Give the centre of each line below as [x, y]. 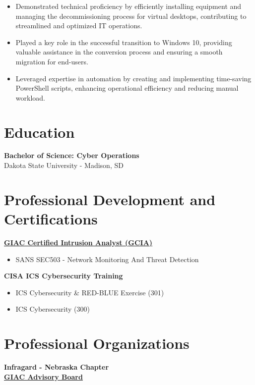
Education [39, 132]
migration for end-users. [52, 61]
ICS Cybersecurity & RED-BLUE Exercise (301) [90, 292]
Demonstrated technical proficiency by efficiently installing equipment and [128, 6]
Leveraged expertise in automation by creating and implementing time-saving [133, 78]
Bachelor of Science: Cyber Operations [72, 155]
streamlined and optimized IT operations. [79, 26]
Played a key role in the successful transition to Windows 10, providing [124, 42]
